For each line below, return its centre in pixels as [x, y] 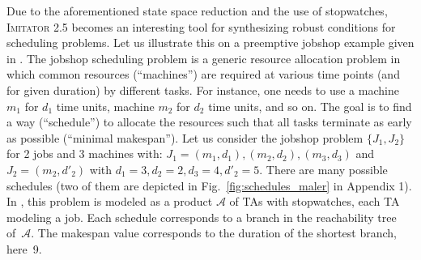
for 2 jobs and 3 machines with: [85, 153]
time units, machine [105, 106]
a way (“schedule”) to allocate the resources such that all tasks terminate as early [209, 122]
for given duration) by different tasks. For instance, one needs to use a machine [203, 90]
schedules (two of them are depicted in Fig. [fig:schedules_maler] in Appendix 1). [209, 185]
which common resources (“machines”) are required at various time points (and [203, 74]
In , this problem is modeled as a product [110, 201]
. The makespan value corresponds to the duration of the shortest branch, [214, 233]
